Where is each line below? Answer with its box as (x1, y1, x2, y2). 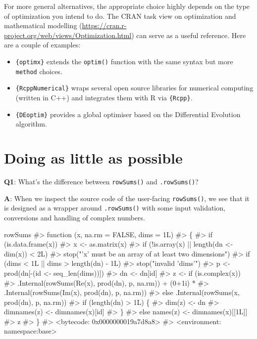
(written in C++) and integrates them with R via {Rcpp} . (15, 92, 193, 102)
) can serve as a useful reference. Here (131, 30, 246, 40)
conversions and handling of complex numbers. (4, 212, 145, 222)
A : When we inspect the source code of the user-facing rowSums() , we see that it (4, 193, 250, 203)
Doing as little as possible (4, 148, 183, 168)
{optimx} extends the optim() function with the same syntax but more (15, 56, 233, 66)
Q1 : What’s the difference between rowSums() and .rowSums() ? (4, 176, 199, 186)
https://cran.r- (82, 20, 127, 31)
